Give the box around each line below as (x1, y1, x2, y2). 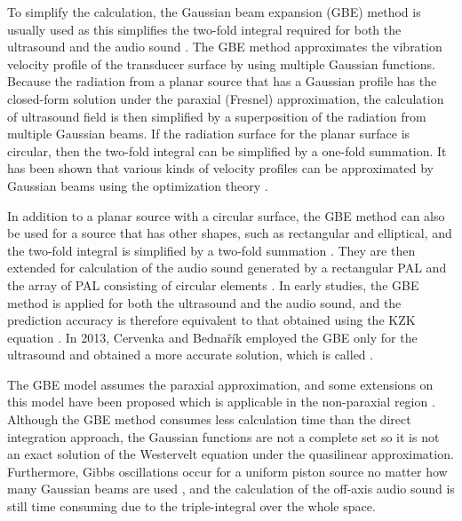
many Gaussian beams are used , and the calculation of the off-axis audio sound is (7, 479, 455, 498)
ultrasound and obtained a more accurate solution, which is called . (7, 345, 374, 364)
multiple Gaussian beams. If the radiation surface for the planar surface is (7, 124, 410, 143)
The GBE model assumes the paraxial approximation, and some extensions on (7, 375, 434, 393)
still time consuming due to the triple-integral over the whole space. (7, 497, 376, 516)
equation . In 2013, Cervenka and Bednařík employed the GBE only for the (7, 328, 418, 346)
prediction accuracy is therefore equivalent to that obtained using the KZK (7, 311, 416, 329)
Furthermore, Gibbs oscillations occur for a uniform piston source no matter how (7, 462, 448, 480)
